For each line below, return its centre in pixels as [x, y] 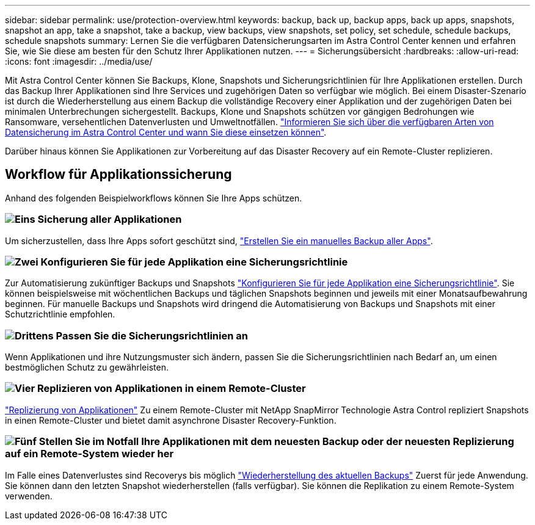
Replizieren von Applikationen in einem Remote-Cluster [171, 389]
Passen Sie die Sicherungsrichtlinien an [152, 335]
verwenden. [29, 496]
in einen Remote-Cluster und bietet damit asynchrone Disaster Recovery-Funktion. [171, 420]
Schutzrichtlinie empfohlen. [60, 314]
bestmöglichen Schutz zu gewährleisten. [87, 367]
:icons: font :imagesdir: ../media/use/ [79, 61]
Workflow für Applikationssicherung [118, 175]
